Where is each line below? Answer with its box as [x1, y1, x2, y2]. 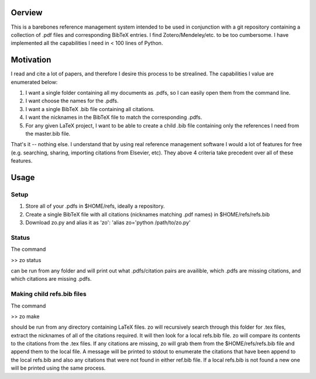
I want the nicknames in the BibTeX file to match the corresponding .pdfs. [25, 114, 202, 121]
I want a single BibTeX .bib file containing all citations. [25, 105, 155, 112]
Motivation [11, 55, 51, 65]
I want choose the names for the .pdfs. [25, 97, 119, 105]
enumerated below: [11, 78, 58, 85]
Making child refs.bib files [11, 290, 87, 298]
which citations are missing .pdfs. [11, 275, 92, 282]
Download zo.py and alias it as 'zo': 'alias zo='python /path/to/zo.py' [25, 219, 191, 226]
